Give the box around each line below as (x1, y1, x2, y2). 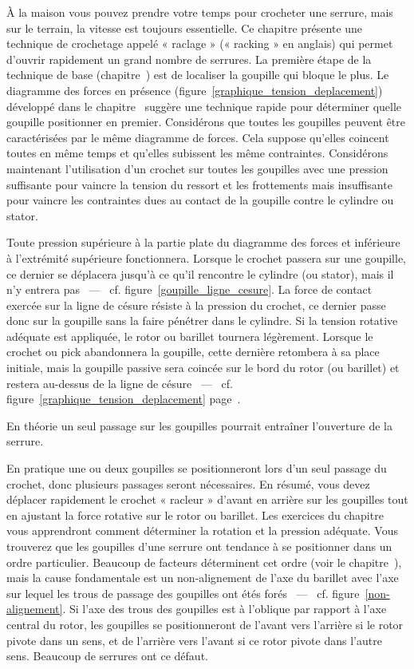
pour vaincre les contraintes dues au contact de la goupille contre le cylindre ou (6, 192, 394, 208)
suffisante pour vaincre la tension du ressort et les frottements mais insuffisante (6, 176, 392, 192)
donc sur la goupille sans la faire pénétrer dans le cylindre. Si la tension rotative (6, 312, 398, 329)
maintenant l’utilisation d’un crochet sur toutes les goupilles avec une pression (6, 160, 388, 176)
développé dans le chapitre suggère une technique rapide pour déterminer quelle (6, 97, 402, 114)
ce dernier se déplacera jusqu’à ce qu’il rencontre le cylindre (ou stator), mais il (6, 265, 394, 282)
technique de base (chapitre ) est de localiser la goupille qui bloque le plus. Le (6, 66, 389, 83)
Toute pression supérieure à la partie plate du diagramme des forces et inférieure (6, 234, 400, 251)
